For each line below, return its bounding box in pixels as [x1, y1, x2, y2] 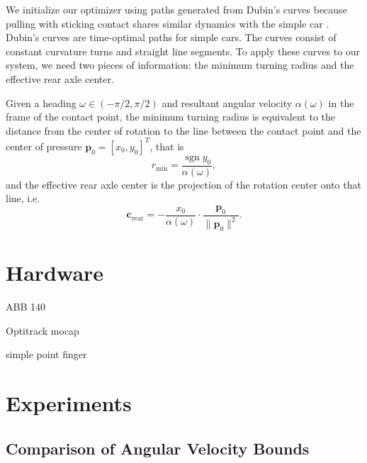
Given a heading [6, 95, 77, 110]
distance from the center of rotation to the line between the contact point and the [6, 123, 361, 138]
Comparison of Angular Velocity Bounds [6, 437, 310, 459]
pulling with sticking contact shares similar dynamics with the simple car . [6, 16, 329, 30]
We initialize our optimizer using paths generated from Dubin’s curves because [6, 2, 347, 16]
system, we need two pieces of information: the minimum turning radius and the [6, 57, 354, 72]
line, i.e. [6, 191, 40, 206]
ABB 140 [6, 299, 45, 313]
